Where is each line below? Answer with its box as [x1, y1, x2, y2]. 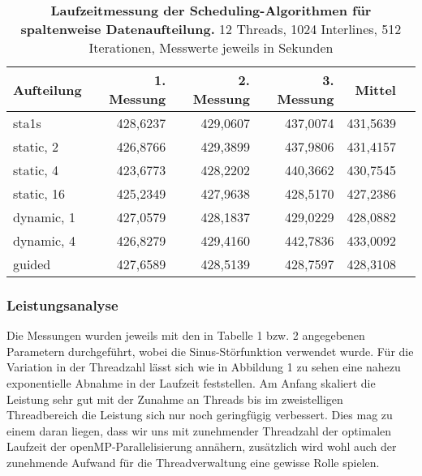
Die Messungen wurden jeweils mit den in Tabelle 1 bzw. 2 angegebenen [6, 327, 365, 344]
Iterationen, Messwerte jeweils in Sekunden [88, 38, 334, 57]
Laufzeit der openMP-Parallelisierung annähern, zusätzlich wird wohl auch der [6, 438, 397, 455]
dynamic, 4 [13, 231, 75, 250]
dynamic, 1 [13, 208, 75, 226]
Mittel [355, 79, 396, 99]
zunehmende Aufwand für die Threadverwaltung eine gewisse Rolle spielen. [6, 453, 380, 470]
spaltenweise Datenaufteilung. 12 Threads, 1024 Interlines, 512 [20, 19, 402, 38]
